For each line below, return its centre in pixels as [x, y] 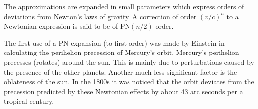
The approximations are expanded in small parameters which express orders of [124, 6]
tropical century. [29, 101]
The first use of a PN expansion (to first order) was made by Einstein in [114, 42]
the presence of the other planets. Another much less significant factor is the [121, 72]
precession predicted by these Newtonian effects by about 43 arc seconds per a [124, 91]
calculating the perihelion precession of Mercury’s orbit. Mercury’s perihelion [122, 52]
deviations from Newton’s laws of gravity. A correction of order [100, 16]
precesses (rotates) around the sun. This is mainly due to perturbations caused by [129, 62]
